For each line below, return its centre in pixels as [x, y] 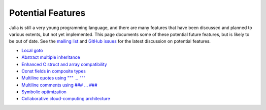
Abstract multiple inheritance [51, 57]
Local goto [32, 50]
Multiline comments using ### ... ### [59, 85]
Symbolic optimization [44, 92]
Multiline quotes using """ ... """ [53, 78]
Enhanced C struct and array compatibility [64, 64]
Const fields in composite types [54, 71]
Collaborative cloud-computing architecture [66, 99]
